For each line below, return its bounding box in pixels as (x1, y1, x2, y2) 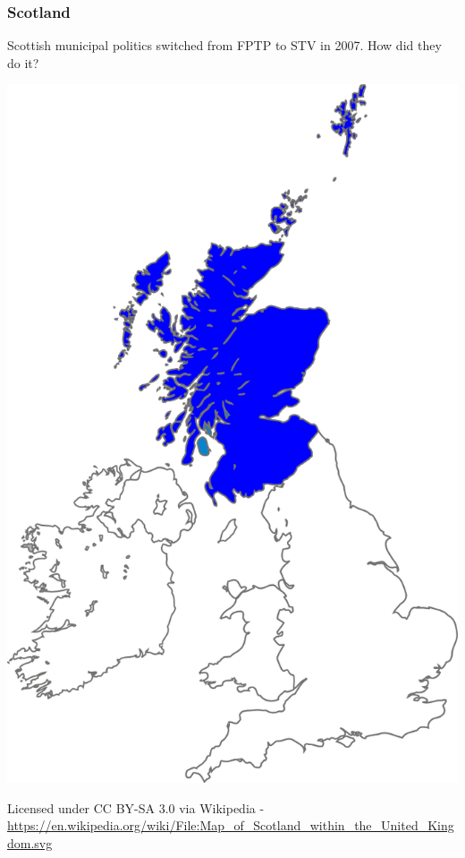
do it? (7, 53, 39, 72)
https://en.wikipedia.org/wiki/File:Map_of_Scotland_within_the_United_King (7, 816, 454, 835)
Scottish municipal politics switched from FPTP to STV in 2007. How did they (7, 36, 442, 55)
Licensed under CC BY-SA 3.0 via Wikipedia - (7, 798, 265, 817)
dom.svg (7, 833, 53, 852)
